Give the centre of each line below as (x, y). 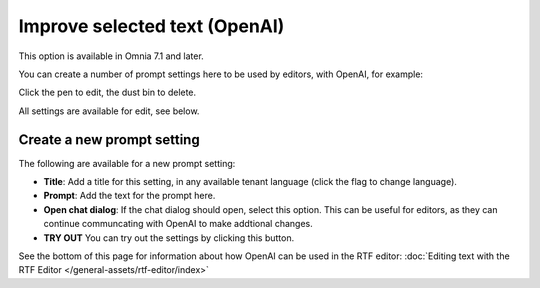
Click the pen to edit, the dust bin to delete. (107, 92)
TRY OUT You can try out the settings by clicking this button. (169, 237)
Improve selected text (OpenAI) (151, 26)
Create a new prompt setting (109, 139)
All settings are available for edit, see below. (109, 111)
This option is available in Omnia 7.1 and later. (111, 56)
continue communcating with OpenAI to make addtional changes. (178, 224)
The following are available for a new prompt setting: (127, 163)
